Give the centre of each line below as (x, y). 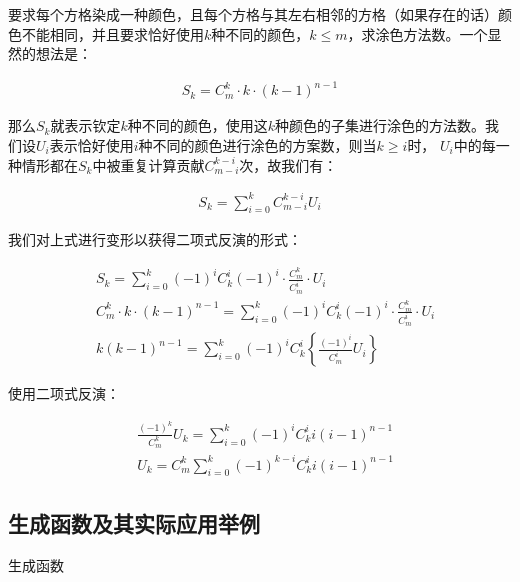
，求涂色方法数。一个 (417, 33)
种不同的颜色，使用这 (197, 125)
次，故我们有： (288, 164)
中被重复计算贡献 (148, 164)
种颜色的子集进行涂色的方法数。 (380, 125)
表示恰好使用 (91, 144)
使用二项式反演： (64, 393)
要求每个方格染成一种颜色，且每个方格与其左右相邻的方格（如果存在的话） (253, 14)
